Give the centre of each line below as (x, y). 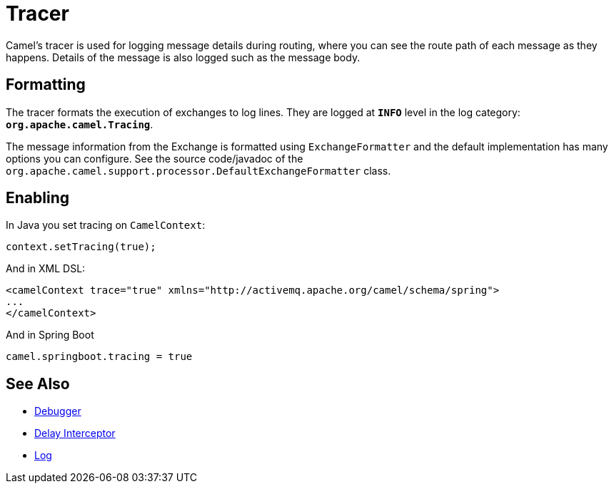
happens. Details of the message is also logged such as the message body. (183, 57)
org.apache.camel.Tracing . (80, 124)
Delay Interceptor (75, 433)
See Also (38, 384)
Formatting (46, 85)
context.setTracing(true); (81, 247)
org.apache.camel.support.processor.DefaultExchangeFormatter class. (198, 170)
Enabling (37, 198)
